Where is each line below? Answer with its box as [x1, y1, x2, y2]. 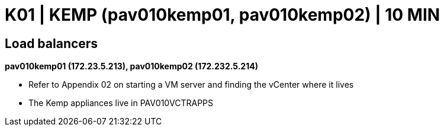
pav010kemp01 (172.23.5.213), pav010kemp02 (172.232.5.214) [5, 61, 258, 72]
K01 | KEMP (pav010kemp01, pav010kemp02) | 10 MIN [5, 5, 440, 25]
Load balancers [5, 36, 98, 51]
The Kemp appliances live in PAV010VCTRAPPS [28, 98, 214, 108]
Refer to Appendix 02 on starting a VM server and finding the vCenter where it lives [28, 79, 354, 90]
